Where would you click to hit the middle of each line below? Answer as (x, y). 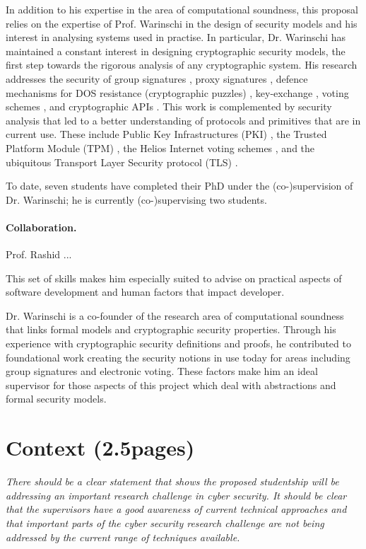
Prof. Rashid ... (39, 254)
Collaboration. (41, 227)
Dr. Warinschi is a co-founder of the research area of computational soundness (175, 315)
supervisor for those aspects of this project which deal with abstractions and (171, 385)
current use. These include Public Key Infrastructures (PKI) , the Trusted (166, 134)
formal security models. (56, 399)
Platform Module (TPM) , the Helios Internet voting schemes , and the (160, 148)
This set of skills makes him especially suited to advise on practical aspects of (174, 278)
